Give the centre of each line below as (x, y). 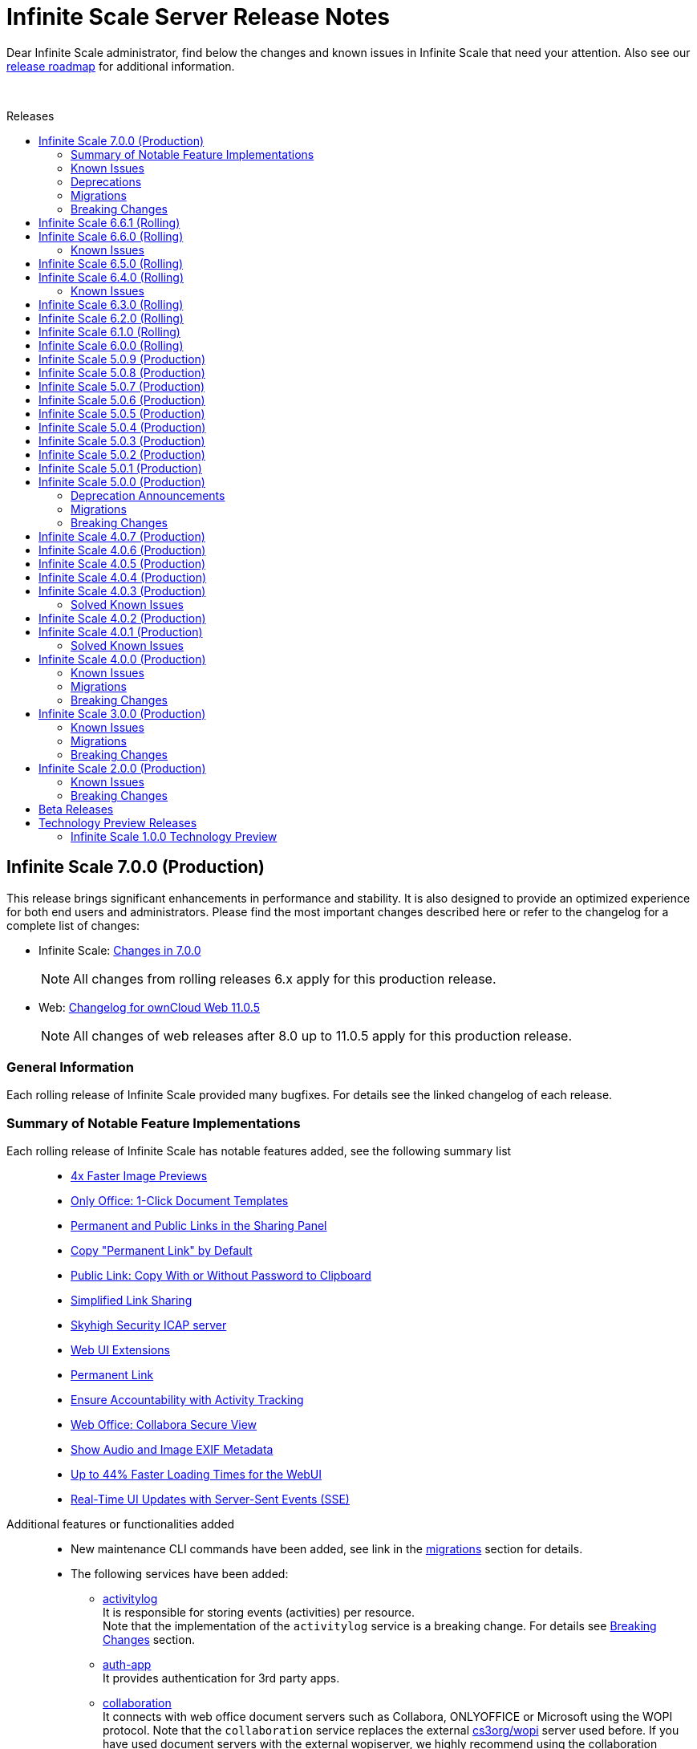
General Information (71, 1067)
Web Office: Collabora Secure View (164, 1425)
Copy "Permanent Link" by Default (162, 1251)
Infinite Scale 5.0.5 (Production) (122, 413)
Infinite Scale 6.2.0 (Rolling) (111, 318)
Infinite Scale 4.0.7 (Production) (122, 536)
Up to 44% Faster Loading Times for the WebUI (197, 1475)
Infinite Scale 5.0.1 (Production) (120, 468)
